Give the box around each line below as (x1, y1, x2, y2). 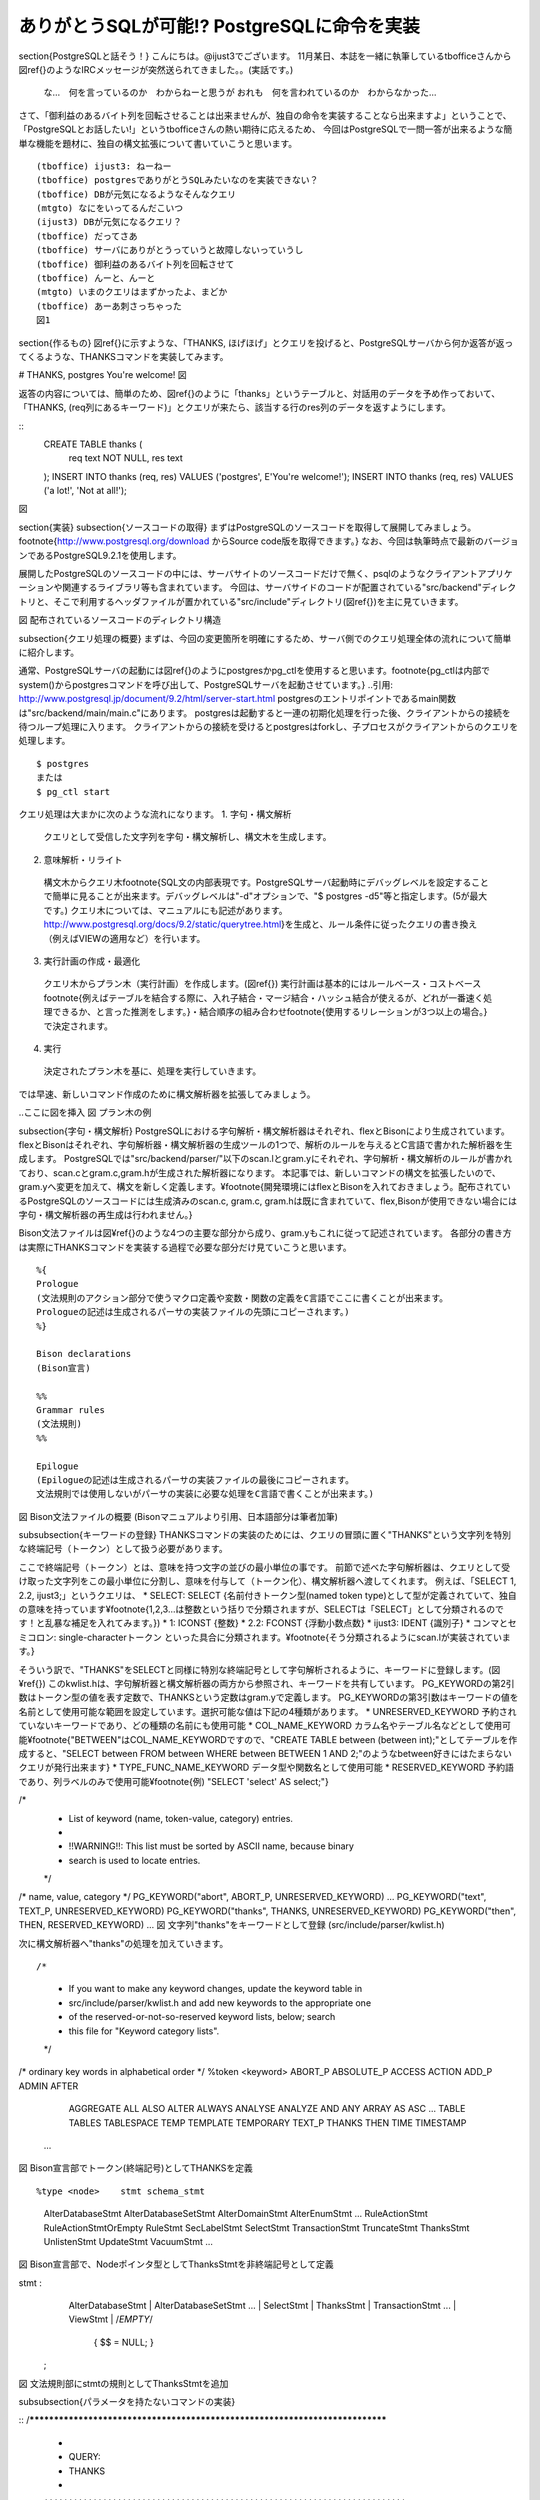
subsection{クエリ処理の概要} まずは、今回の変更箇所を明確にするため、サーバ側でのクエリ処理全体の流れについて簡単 (18, 632, 512, 644)
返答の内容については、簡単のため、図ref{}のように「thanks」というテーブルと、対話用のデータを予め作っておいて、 (18, 387, 501, 399)
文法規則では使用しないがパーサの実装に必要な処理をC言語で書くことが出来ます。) (36, 1488, 375, 1500)
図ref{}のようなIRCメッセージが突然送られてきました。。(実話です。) (18, 63, 294, 75)
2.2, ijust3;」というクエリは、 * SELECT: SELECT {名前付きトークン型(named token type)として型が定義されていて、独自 (18, 1589, 517, 1601)
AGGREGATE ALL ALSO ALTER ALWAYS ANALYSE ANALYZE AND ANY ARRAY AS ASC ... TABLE (68, 2103, 466, 2115)
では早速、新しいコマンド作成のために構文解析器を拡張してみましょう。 (18, 1088, 316, 1100)
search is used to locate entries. (68, 1854, 201, 1866)
